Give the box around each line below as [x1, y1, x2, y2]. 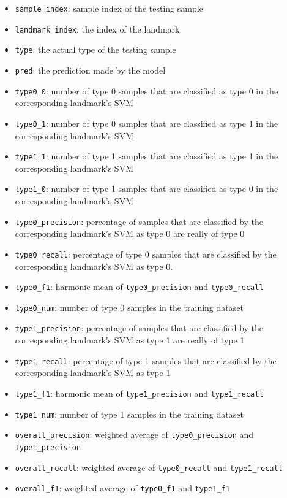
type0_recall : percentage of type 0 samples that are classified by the [15, 247, 277, 260]
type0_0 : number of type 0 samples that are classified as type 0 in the [15, 84, 278, 97]
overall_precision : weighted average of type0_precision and [15, 428, 254, 441]
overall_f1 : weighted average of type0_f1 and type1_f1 [15, 481, 230, 494]
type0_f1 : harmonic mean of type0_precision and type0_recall [15, 280, 264, 293]
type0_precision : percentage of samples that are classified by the [15, 215, 264, 228]
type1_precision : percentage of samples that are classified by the [15, 321, 264, 334]
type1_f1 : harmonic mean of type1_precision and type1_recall [15, 386, 264, 399]
